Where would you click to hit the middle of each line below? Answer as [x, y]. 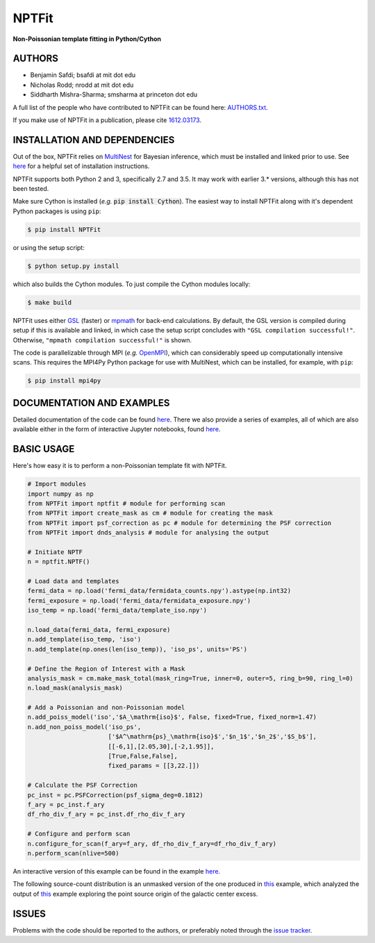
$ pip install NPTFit [64, 230]
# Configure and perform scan [79, 834]
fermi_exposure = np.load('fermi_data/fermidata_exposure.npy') [139, 600]
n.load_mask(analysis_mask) [75, 688]
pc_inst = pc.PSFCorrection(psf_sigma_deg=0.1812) [116, 795]
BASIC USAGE [44, 449]
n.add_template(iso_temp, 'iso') [84, 640]
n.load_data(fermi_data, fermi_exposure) [99, 629]
